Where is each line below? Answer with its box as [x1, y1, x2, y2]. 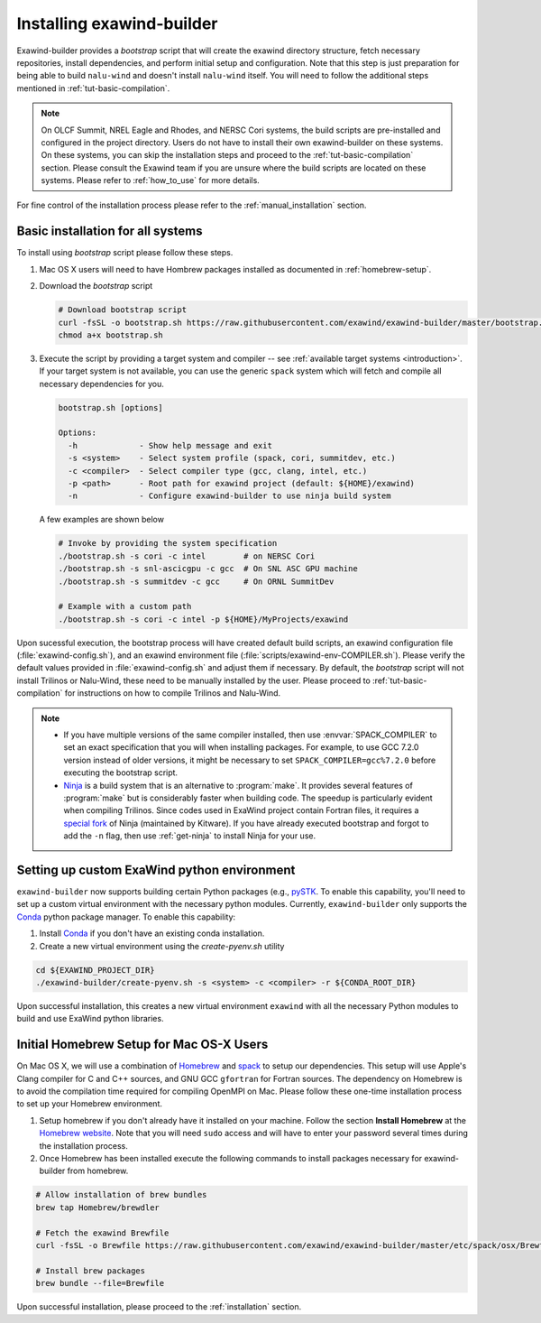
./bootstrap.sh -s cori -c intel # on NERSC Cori [58, 550, 316, 561]
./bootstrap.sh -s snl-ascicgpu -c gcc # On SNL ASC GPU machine [58, 564, 358, 574]
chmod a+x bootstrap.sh [58, 329, 164, 340]
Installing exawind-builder [16, 14, 218, 33]
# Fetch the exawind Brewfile [35, 1227, 170, 1238]
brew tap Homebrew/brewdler [35, 1202, 160, 1213]
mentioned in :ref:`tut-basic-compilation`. [16, 82, 170, 94]
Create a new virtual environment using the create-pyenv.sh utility [39, 940, 285, 951]
